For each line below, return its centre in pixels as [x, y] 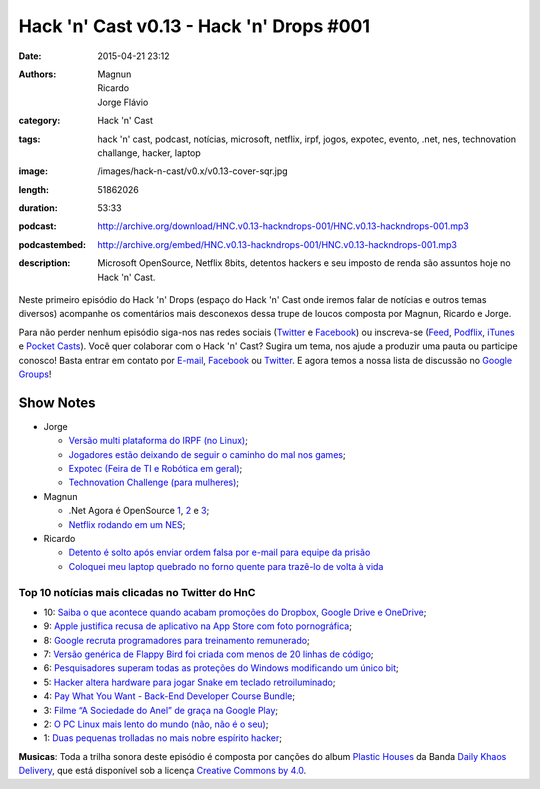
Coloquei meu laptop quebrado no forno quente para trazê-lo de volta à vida [226, 566]
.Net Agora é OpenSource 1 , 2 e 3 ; [139, 511]
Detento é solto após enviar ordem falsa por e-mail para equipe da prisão [219, 552]
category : [39, 121]
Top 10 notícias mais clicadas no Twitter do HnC [137, 592]
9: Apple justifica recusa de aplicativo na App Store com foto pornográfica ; [197, 626]
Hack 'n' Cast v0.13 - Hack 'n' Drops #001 [194, 26]
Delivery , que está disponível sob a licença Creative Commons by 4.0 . [162, 771]
